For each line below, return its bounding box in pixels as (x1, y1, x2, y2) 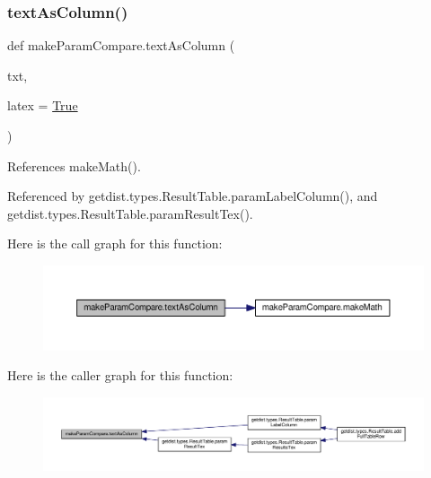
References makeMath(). (7, 156, 141, 175)
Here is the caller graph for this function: (7, 366, 233, 385)
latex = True (7, 96, 78, 115)
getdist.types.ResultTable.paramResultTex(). (7, 204, 253, 222)
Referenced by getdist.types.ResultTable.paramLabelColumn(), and (7, 187, 378, 205)
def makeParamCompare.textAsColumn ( (7, 36, 235, 55)
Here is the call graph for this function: (7, 234, 223, 253)
